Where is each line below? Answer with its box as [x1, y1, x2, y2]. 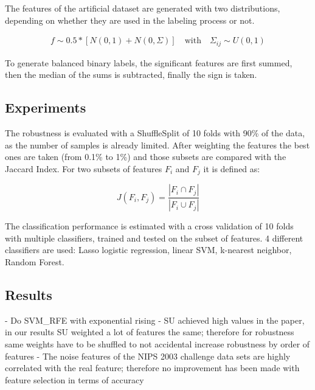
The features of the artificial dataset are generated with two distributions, [5, 2, 280, 14]
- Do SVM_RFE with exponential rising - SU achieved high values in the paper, [5, 313, 305, 326]
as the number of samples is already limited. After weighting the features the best [5, 138, 310, 151]
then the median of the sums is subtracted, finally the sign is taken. [5, 68, 257, 81]
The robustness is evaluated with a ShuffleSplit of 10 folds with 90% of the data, [5, 127, 305, 139]
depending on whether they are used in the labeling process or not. [5, 13, 255, 26]
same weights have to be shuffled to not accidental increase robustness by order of [5, 337, 310, 350]
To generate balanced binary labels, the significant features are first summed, [5, 56, 292, 69]
